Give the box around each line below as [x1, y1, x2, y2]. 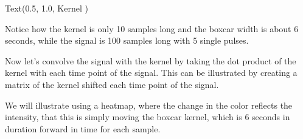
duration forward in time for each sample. [5, 122, 161, 135]
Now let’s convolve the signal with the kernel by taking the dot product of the [5, 54, 296, 67]
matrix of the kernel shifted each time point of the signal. [5, 78, 219, 90]
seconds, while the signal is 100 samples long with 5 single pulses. [5, 34, 249, 47]
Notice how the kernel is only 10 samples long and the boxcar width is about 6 [5, 22, 299, 35]
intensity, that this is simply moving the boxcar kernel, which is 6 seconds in [5, 110, 290, 123]
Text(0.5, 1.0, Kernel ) [5, 2, 88, 14]
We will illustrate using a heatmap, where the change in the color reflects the [5, 98, 293, 111]
